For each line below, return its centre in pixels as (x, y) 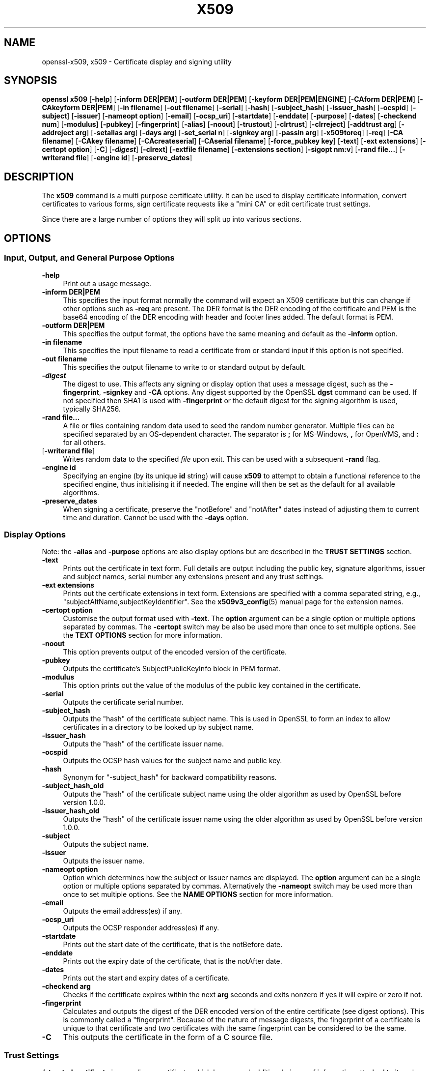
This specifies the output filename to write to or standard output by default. (185, 367)
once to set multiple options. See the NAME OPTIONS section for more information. (198, 894)
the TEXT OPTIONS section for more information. (143, 635)
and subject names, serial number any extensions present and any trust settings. (193, 577)
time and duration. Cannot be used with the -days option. (156, 517)
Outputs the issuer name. (104, 861)
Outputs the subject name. (106, 844)
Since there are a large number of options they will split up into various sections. (172, 219)
